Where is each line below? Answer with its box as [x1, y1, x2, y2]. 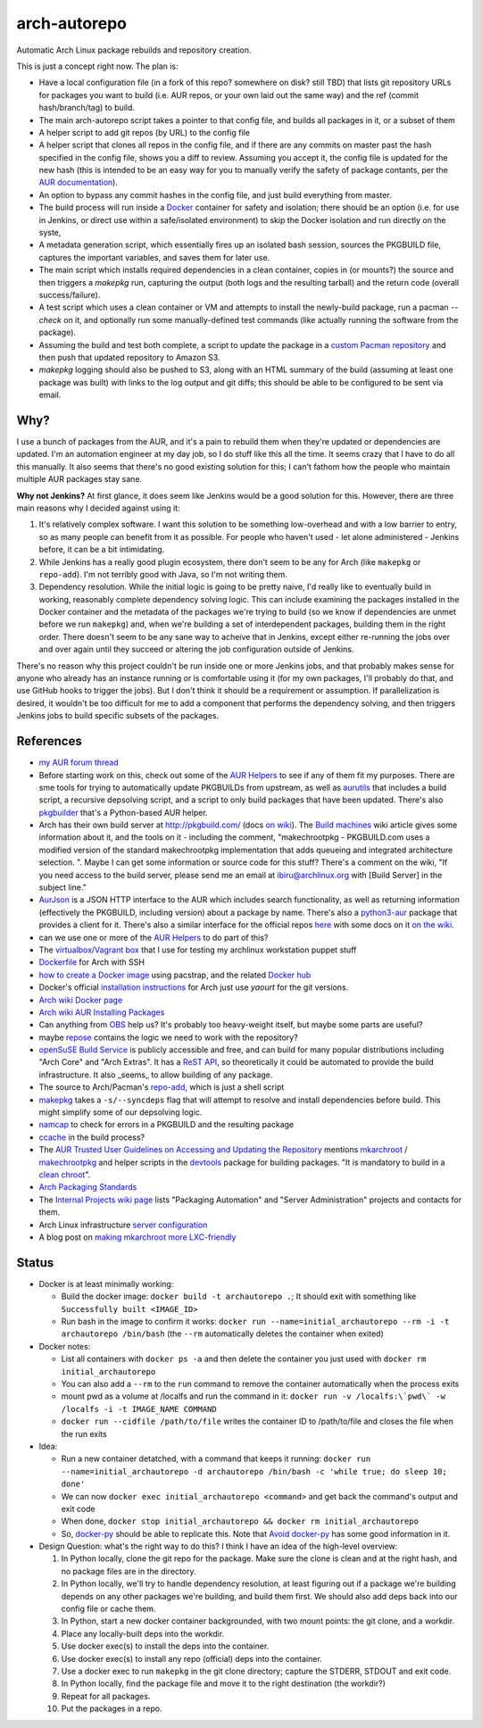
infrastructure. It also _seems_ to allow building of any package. [38, 1069, 273, 1080]
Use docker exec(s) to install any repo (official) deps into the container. [61, 1653, 323, 1664]
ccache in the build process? [38, 1132, 145, 1142]
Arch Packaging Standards [38, 1182, 137, 1192]
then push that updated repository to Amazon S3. [38, 352, 220, 362]
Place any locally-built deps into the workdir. [61, 1628, 225, 1639]
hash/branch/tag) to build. [38, 103, 136, 113]
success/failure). [38, 289, 101, 300]
